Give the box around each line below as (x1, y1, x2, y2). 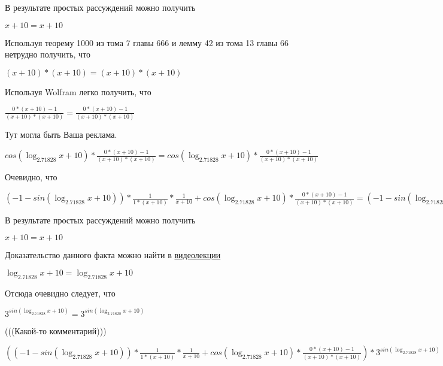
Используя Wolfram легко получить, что (5, 85, 151, 98)
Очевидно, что (5, 171, 57, 183)
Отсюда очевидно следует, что (5, 286, 116, 299)
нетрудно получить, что (5, 48, 91, 61)
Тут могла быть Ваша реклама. (5, 128, 117, 141)
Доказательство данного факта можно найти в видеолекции (5, 249, 221, 261)
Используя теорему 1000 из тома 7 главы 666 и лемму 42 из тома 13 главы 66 (5, 36, 289, 49)
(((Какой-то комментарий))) (5, 324, 107, 337)
